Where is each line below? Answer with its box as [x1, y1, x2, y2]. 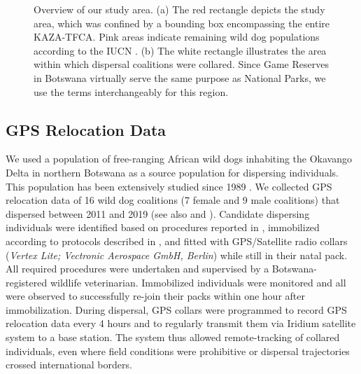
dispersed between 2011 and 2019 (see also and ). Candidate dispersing [6, 206, 310, 221]
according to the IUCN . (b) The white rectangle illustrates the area [34, 43, 327, 57]
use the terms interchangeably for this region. [34, 84, 229, 99]
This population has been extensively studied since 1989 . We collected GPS [6, 179, 332, 193]
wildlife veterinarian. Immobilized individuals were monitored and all [50, 275, 346, 289]
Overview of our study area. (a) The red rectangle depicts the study [34, 2, 325, 16]
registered [6, 275, 48, 289]
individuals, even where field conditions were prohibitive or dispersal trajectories [6, 343, 350, 358]
